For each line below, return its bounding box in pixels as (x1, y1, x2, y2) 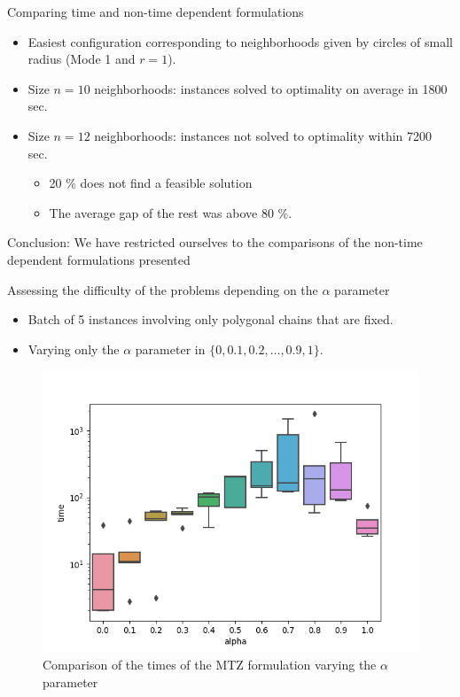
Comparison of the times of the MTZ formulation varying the (43, 654, 377, 673)
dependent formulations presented (7, 250, 191, 268)
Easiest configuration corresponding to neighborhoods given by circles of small (27, 32, 454, 50)
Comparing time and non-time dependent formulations (7, 3, 304, 20)
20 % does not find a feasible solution (49, 174, 253, 192)
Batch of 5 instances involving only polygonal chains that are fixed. (27, 310, 394, 329)
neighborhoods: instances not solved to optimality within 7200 (94, 126, 433, 144)
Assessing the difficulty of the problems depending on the (7, 280, 318, 298)
